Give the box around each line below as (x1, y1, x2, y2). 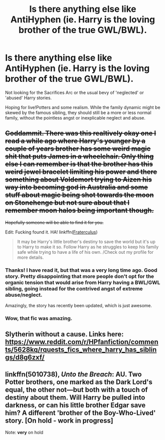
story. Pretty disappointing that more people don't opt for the (5, 273, 154, 280)
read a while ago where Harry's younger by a (5, 137, 146, 145)
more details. (17, 254, 44, 260)
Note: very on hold (5, 430, 43, 436)
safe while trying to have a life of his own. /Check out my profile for (17, 249, 154, 255)
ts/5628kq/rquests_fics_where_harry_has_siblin (5, 346, 157, 354)
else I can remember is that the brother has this (5, 160, 153, 168)
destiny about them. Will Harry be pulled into (5, 393, 145, 401)
